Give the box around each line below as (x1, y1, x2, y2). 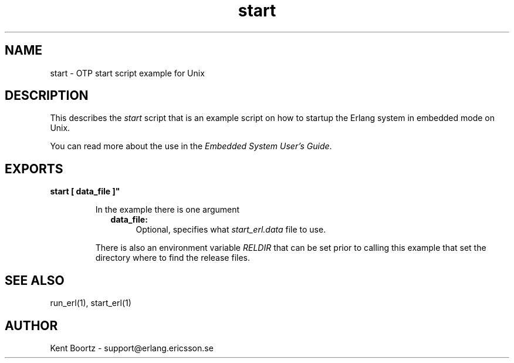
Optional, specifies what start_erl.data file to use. (136, 224, 326, 235)
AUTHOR (5, 318, 58, 333)
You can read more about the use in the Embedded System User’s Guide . (50, 141, 332, 152)
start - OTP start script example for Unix (50, 68, 205, 78)
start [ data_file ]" (50, 186, 120, 197)
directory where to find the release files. (95, 253, 251, 263)
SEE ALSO (5, 273, 65, 288)
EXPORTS (5, 161, 63, 176)
